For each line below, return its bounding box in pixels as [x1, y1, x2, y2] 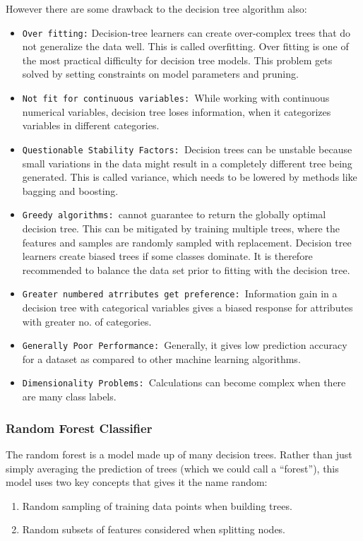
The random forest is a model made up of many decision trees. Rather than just [6, 446, 352, 461]
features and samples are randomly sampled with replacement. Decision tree [22, 234, 352, 249]
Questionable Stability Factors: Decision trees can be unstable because [22, 141, 352, 156]
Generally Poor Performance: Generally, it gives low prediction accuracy [22, 338, 347, 352]
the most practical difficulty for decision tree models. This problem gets [22, 52, 333, 67]
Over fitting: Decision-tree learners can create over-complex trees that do [22, 25, 351, 40]
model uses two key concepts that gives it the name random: [6, 475, 268, 489]
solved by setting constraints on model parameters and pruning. [22, 66, 299, 81]
